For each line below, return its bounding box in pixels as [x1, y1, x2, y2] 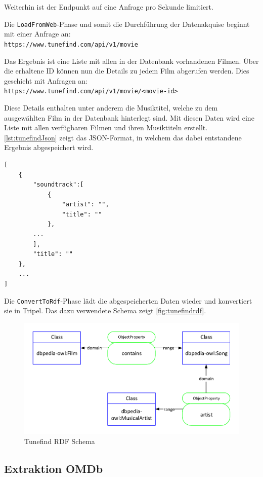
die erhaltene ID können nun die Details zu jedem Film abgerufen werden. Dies [4, 65, 249, 76]
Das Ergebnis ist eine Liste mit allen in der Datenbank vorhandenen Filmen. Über [4, 55, 259, 66]
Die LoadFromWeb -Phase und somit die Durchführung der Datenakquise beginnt [4, 18, 250, 29]
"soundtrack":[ [33, 181, 84, 189]
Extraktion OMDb [4, 460, 103, 476]
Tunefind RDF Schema [24, 435, 95, 446]
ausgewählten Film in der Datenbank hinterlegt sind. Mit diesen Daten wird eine [4, 112, 254, 123]
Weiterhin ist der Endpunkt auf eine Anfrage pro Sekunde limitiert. [4, 2, 213, 12]
